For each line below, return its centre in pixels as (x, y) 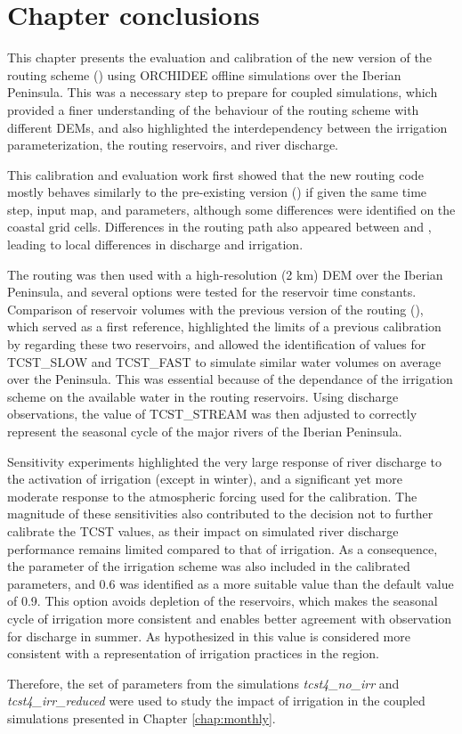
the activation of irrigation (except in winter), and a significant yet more (205, 479)
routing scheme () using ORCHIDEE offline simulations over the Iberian (204, 74)
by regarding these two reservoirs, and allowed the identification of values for (217, 344)
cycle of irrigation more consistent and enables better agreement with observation (230, 618)
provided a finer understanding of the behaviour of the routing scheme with (213, 109)
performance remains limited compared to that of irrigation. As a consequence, (223, 548)
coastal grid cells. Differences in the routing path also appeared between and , (219, 227)
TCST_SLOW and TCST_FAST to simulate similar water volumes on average (224, 361)
